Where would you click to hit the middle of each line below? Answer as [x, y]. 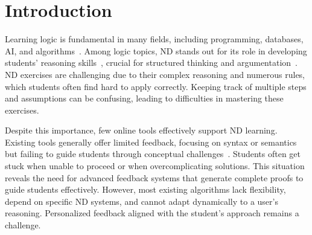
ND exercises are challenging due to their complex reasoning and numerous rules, [155, 74]
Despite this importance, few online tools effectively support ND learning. [141, 130]
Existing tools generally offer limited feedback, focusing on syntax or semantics [151, 142]
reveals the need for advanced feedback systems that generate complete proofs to [154, 177]
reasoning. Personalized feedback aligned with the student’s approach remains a [152, 213]
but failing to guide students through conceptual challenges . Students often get [153, 154]
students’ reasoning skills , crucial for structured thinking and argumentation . [151, 63]
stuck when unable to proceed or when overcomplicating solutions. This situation [155, 166]
